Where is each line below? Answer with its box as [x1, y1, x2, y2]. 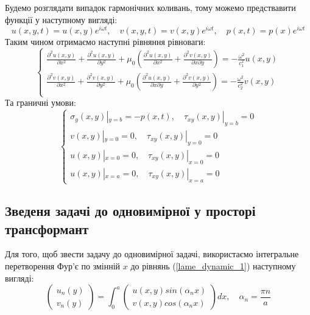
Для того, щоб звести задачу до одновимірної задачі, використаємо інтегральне [5, 247, 299, 260]
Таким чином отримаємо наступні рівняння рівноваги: [5, 35, 206, 48]
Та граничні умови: [5, 96, 76, 109]
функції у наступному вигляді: [5, 13, 118, 26]
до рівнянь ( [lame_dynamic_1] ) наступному [130, 260, 296, 272]
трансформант [5, 219, 89, 238]
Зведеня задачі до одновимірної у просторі [5, 201, 256, 220]
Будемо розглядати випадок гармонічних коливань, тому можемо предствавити [5, 1, 296, 13]
